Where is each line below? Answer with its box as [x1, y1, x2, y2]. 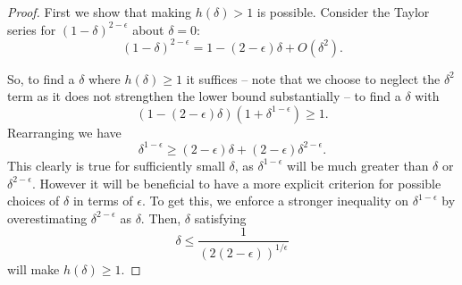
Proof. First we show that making [7, 3, 192, 21]
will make [7, 259, 60, 278]
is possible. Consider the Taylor [256, 3, 430, 21]
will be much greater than [287, 155, 429, 174]
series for [7, 20, 56, 38]
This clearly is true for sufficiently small [7, 155, 225, 174]
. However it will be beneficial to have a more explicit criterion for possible [31, 173, 441, 192]
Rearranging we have [7, 122, 122, 141]
